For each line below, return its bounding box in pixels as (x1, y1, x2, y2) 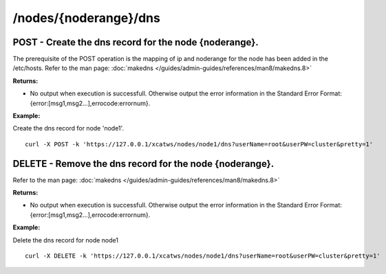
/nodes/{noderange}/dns (12, 10, 161, 25)
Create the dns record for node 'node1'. (12, 124, 124, 133)
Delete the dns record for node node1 (12, 236, 118, 244)
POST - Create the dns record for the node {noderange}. (12, 36, 259, 48)
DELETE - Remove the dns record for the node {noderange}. (12, 158, 275, 170)
